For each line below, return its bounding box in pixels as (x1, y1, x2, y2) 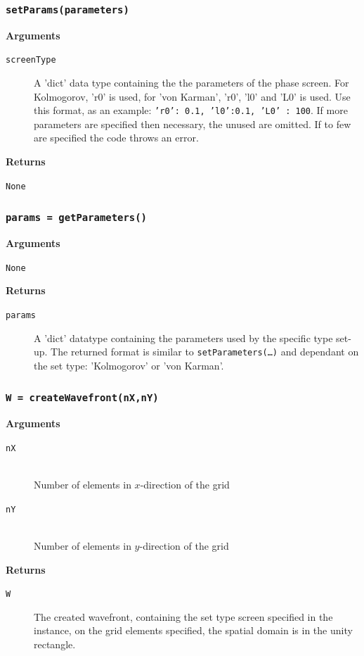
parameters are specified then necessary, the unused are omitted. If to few (34, 116, 351, 131)
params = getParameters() (6, 212, 147, 224)
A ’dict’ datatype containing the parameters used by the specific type (34, 330, 333, 345)
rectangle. (34, 636, 76, 651)
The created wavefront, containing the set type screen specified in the (34, 609, 333, 624)
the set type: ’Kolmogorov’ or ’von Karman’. (34, 358, 224, 372)
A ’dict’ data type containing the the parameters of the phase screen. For (34, 75, 349, 90)
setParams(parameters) (6, 4, 129, 15)
